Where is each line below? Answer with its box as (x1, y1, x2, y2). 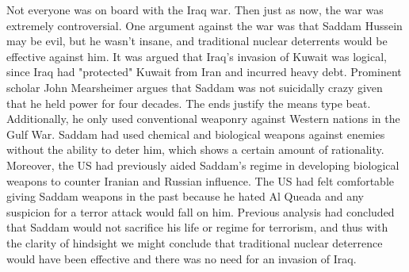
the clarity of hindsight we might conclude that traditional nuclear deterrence (6, 234, 383, 251)
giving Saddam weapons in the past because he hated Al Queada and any (6, 188, 364, 205)
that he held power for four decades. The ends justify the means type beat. (6, 94, 371, 111)
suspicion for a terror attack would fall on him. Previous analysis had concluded (6, 203, 395, 220)
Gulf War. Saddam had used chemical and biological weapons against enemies (6, 125, 385, 142)
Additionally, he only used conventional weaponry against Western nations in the (6, 110, 400, 127)
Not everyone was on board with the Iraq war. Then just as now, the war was (6, 2, 384, 17)
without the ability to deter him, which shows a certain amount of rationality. (6, 141, 384, 158)
